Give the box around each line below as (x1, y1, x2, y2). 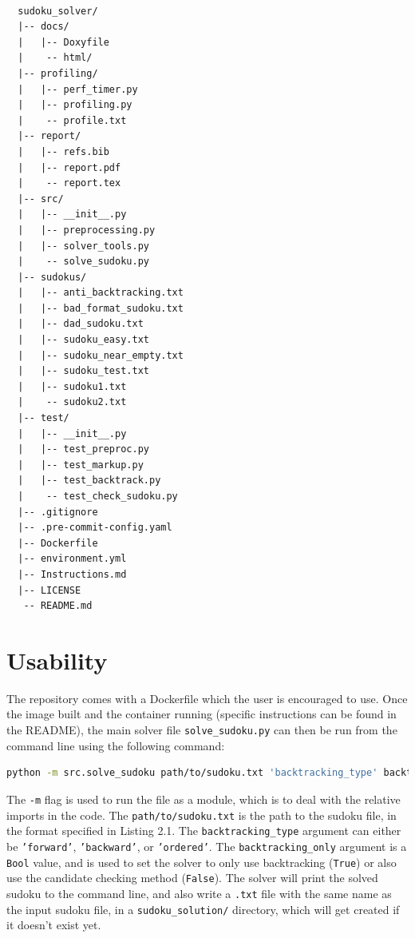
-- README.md (23, 600, 93, 612)
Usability (6, 643, 108, 676)
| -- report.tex (18, 177, 121, 189)
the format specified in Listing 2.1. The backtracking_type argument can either (6, 822, 401, 839)
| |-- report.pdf (18, 161, 121, 173)
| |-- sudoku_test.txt (18, 365, 149, 377)
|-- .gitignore (18, 506, 98, 518)
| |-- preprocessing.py (18, 224, 156, 236)
